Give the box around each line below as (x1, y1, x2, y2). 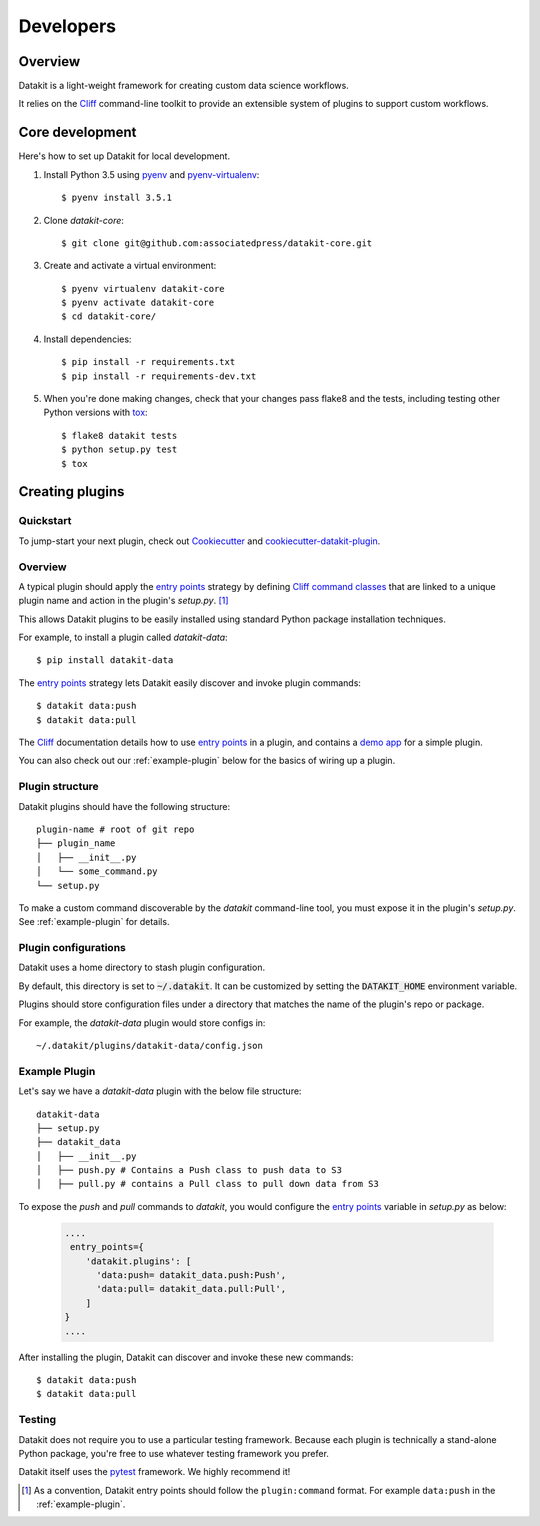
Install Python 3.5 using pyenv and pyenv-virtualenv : (43, 168, 260, 180)
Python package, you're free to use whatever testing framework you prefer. (18, 1447, 330, 1459)
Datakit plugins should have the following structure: (18, 800, 231, 812)
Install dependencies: (43, 333, 132, 345)
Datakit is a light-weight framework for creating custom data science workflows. (18, 80, 349, 92)
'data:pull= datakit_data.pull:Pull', (96, 1283, 287, 1295)
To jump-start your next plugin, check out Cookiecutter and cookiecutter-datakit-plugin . (18, 535, 381, 547)
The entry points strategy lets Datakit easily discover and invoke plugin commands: (18, 676, 362, 689)
